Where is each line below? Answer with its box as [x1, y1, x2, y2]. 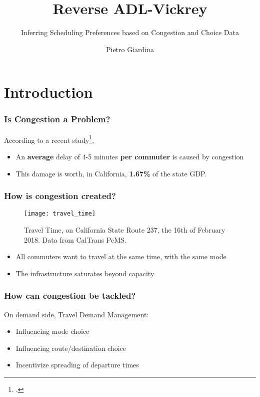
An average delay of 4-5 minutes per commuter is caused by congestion [15, 151, 244, 161]
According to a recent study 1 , [4, 133, 94, 145]
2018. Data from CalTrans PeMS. [24, 234, 126, 245]
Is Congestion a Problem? [4, 113, 110, 125]
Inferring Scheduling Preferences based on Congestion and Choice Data [21, 27, 239, 38]
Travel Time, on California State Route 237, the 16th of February [24, 225, 225, 235]
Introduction [4, 82, 93, 102]
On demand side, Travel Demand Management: [4, 309, 149, 319]
